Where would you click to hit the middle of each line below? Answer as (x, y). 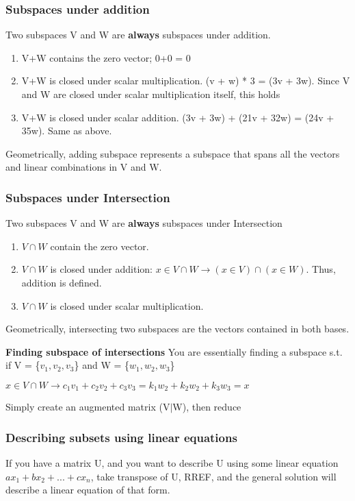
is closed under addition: (101, 269)
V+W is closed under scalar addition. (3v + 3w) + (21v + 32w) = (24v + (178, 117)
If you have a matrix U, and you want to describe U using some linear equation (172, 463)
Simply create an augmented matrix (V (88, 407)
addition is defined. (62, 282)
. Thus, (321, 269)
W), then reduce (207, 407)
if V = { (23, 365)
